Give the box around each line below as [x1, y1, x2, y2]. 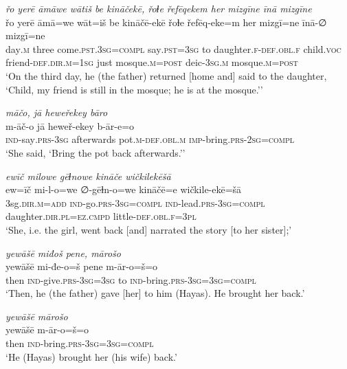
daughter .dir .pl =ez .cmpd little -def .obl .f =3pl [5, 209, 197, 223]
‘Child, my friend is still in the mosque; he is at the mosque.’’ [5, 82, 263, 96]
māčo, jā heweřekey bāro [5, 105, 108, 120]
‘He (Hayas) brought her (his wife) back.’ [5, 349, 177, 364]
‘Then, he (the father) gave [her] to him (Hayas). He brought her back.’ [5, 286, 305, 300]
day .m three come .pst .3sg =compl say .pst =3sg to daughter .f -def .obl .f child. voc [5, 41, 342, 56]
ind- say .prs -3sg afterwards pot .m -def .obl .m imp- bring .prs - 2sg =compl [5, 132, 295, 146]
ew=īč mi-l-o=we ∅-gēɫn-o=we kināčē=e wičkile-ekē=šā [5, 182, 242, 197]
